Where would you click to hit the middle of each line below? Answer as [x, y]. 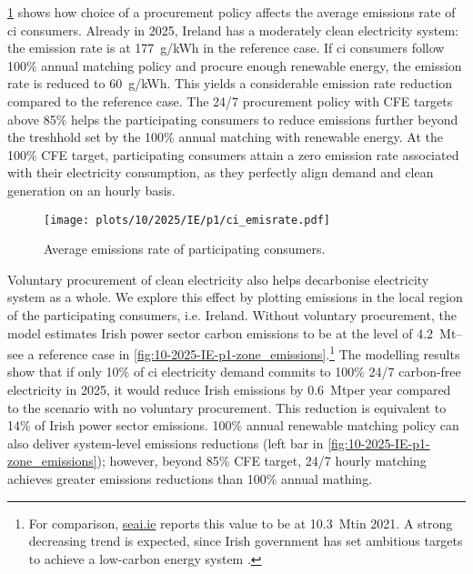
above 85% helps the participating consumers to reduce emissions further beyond [233, 119]
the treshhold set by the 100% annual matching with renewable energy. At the [225, 137]
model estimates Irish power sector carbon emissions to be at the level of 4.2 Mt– [235, 332]
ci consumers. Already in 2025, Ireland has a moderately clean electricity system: [233, 30]
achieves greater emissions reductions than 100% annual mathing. [190, 478]
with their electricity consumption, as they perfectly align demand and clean [221, 172]
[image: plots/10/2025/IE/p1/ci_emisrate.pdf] [187, 220]
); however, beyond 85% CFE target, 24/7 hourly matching [262, 461]
